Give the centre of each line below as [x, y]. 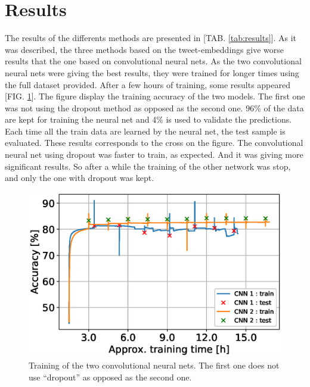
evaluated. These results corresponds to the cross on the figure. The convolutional [154, 143]
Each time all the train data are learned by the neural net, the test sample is [145, 131]
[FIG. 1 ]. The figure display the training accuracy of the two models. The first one [155, 96]
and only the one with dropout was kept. [80, 178]
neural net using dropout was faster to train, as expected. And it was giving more [154, 155]
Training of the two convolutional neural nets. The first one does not [154, 365]
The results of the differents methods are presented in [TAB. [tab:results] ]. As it [151, 38]
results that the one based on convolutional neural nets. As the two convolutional [153, 61]
